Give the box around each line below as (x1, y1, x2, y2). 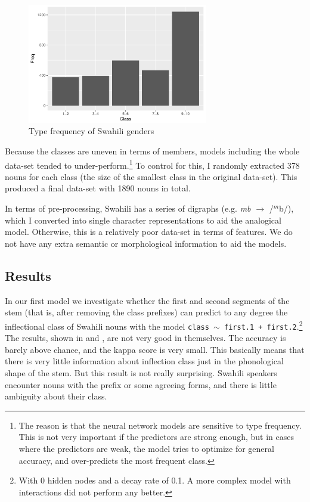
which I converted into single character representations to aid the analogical (5, 213, 281, 226)
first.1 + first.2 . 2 (224, 318, 303, 332)
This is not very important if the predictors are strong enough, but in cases (18, 430, 294, 443)
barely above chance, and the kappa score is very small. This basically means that (5, 343, 305, 355)
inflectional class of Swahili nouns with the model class (5, 320, 209, 332)
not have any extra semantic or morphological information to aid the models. (5, 237, 287, 249)
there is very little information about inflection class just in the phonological (5, 355, 284, 367)
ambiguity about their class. (5, 390, 107, 402)
